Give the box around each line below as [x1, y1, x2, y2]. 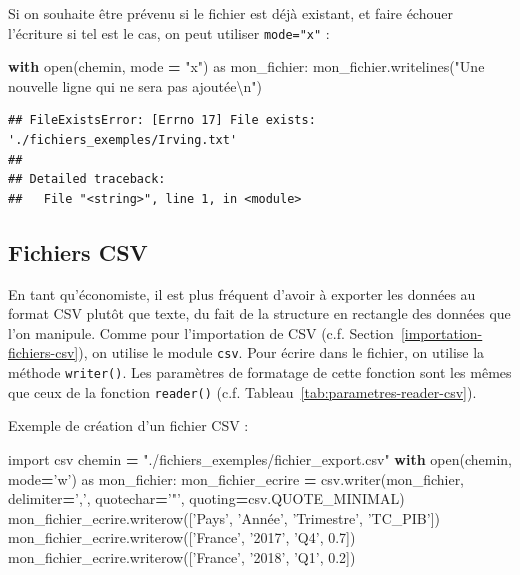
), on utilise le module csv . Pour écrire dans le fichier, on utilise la [78, 342, 485, 363]
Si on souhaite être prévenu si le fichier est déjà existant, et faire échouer [8, 3, 453, 23]
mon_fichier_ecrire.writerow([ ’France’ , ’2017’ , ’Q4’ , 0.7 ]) [8, 527, 356, 548]
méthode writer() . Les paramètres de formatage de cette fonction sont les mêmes [8, 362, 512, 383]
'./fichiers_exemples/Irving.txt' [8, 133, 238, 148]
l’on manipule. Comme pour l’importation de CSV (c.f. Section [8, 322, 394, 343]
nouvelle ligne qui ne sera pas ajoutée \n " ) [8, 75, 262, 96]
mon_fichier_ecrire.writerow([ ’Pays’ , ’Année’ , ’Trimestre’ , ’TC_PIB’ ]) [8, 507, 440, 528]
